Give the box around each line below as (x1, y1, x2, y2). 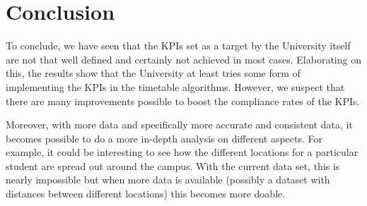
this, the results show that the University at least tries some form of (6, 66, 301, 80)
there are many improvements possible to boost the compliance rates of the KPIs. (6, 93, 360, 108)
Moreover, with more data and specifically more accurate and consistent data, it (6, 117, 353, 132)
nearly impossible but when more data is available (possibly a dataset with (6, 172, 330, 187)
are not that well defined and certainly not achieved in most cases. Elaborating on (6, 51, 361, 66)
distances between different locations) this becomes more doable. (6, 186, 286, 201)
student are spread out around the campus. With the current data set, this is (6, 158, 340, 173)
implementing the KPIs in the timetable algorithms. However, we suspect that (6, 79, 345, 94)
